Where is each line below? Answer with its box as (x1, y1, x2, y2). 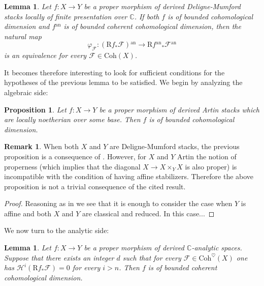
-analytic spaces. (191, 242, 242, 253)
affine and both (4, 208, 51, 218)
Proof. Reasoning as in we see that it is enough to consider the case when (4, 198, 233, 209)
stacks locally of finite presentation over (4, 11, 127, 21)
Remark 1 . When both (4, 141, 79, 152)
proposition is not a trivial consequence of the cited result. (4, 181, 186, 191)
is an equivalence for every (4, 50, 87, 61)
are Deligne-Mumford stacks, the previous (110, 141, 240, 152)
